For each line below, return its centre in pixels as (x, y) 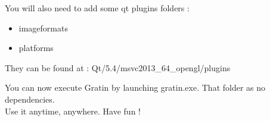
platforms (36, 48)
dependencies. (30, 99)
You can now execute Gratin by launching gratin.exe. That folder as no (135, 87)
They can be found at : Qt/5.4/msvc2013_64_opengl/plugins (118, 67)
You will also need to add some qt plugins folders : (97, 8)
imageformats (43, 28)
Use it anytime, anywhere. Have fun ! (73, 111)
